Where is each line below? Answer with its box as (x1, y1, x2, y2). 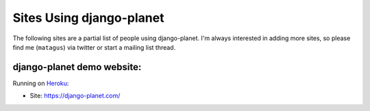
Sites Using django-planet (12, 10, 164, 25)
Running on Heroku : (12, 79, 69, 87)
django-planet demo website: (12, 61, 142, 73)
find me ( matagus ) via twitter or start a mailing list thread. (12, 43, 176, 51)
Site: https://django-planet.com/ (29, 92, 121, 100)
